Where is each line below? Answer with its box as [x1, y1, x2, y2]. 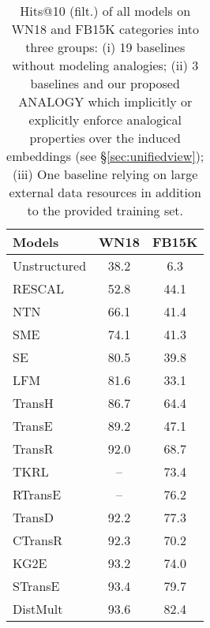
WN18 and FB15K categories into [11, 20, 199, 38]
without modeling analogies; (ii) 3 [12, 56, 199, 74]
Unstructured [13, 256, 87, 275]
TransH [13, 394, 54, 412]
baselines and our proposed [30, 74, 180, 92]
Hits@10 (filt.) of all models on [20, 2, 191, 20]
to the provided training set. [27, 201, 183, 219]
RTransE [13, 485, 62, 503]
